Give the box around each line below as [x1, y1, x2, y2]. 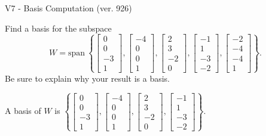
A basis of [5, 104, 41, 117]
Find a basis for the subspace [5, 21, 112, 34]
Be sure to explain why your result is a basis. [5, 72, 170, 84]
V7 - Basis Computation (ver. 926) [5, 2, 132, 14]
